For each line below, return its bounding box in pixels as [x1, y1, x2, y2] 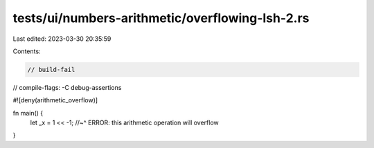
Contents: [12, 47, 41, 55]
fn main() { [12, 109, 44, 117]
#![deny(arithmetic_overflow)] [12, 96, 98, 104]
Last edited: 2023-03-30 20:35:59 [12, 35, 112, 43]
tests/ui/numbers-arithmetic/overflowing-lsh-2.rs [12, 10, 310, 26]
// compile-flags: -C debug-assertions [12, 83, 122, 91]
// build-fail [27, 66, 75, 73]
